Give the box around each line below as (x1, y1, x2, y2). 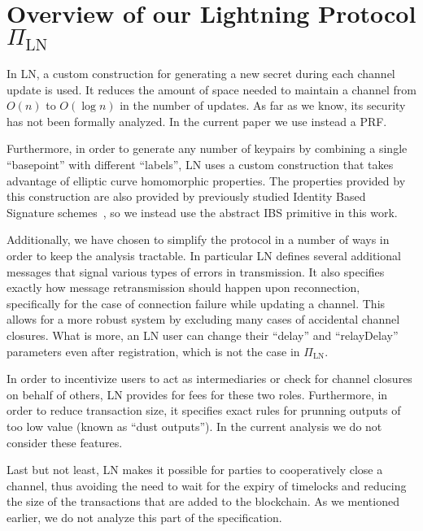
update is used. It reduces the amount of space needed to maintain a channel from (7, 81, 416, 98)
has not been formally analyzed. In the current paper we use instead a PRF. (7, 112, 387, 129)
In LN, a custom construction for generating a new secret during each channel (7, 65, 395, 82)
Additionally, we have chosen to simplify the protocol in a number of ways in (7, 231, 390, 248)
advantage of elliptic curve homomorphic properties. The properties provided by (7, 172, 406, 189)
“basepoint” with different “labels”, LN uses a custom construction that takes (7, 156, 394, 172)
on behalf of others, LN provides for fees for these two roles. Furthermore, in (7, 385, 388, 403)
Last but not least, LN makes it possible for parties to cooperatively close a (7, 461, 383, 478)
